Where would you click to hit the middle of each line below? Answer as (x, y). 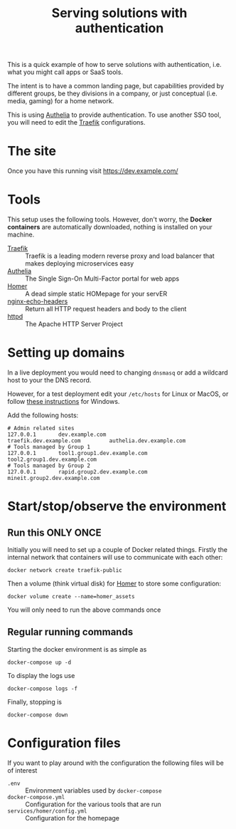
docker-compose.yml (36, 797)
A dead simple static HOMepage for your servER (96, 294)
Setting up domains (66, 353)
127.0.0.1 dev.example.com (57, 434)
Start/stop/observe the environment (117, 506)
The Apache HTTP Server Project (74, 324)
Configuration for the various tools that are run (93, 804)
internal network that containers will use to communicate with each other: (115, 557)
